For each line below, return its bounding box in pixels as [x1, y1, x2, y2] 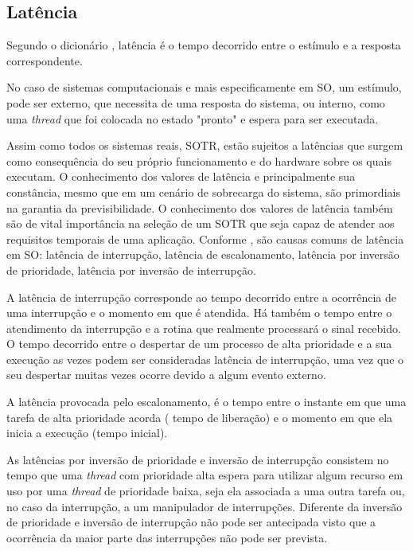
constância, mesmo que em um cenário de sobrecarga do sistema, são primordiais [6, 183, 400, 200]
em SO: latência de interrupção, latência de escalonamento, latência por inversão [6, 246, 399, 263]
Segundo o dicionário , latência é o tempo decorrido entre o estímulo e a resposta [6, 37, 401, 53]
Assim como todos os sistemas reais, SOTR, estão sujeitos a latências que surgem [6, 137, 403, 154]
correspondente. [6, 52, 83, 68]
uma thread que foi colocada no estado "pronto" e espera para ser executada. [6, 110, 379, 127]
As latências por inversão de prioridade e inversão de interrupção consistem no [6, 451, 389, 467]
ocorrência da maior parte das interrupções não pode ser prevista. [6, 529, 328, 545]
